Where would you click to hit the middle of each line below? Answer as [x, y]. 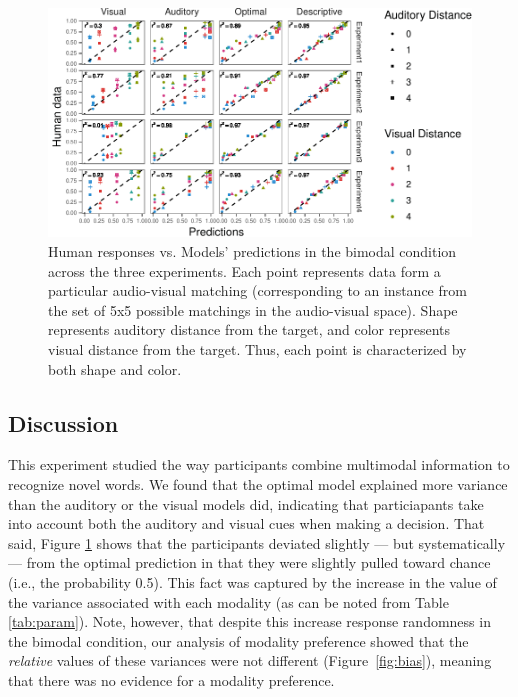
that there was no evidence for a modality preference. [171, 679]
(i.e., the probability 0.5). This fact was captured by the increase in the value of [252, 581]
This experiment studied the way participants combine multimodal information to [259, 464]
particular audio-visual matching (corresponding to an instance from [257, 290]
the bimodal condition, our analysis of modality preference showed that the [238, 640]
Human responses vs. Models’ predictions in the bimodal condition [252, 251]
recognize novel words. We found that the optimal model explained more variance [258, 483]
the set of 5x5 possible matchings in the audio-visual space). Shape [253, 309]
